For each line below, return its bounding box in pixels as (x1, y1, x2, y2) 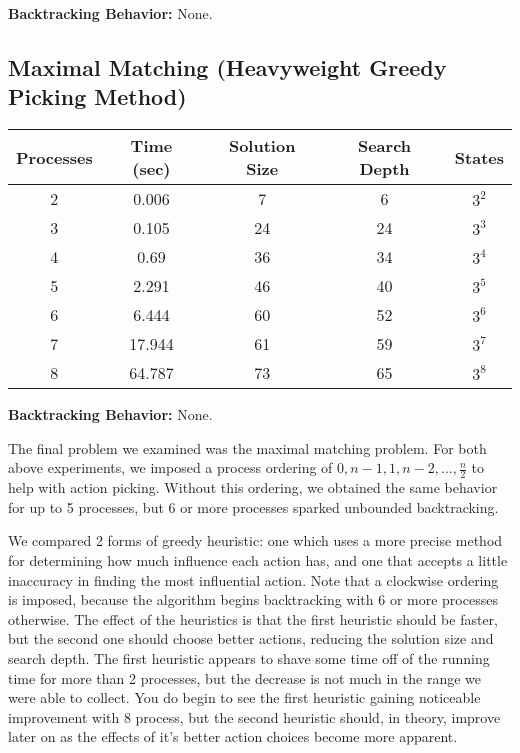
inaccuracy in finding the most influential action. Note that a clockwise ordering (8, 569, 499, 590)
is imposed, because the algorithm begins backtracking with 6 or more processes (8, 589, 498, 610)
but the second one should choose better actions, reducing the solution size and (8, 628, 494, 649)
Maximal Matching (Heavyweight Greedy (8, 51, 447, 82)
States (454, 145, 504, 169)
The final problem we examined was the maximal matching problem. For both (8, 437, 487, 458)
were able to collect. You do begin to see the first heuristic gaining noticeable (8, 687, 481, 708)
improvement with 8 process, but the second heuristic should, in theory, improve (8, 706, 501, 727)
